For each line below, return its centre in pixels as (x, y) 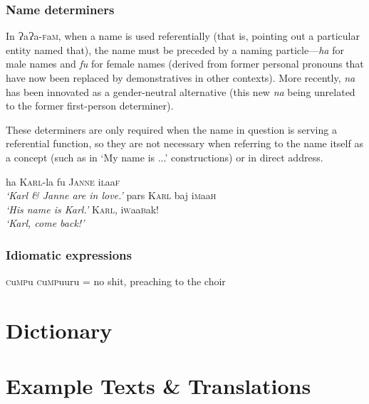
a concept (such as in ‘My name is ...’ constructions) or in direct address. (165, 157)
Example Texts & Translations (158, 386)
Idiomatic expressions (69, 254)
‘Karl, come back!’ (45, 223)
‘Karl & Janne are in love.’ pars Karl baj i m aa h (111, 195)
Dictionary (59, 330)
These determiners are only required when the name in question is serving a (171, 129)
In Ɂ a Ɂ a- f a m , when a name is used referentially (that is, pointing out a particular (183, 36)
